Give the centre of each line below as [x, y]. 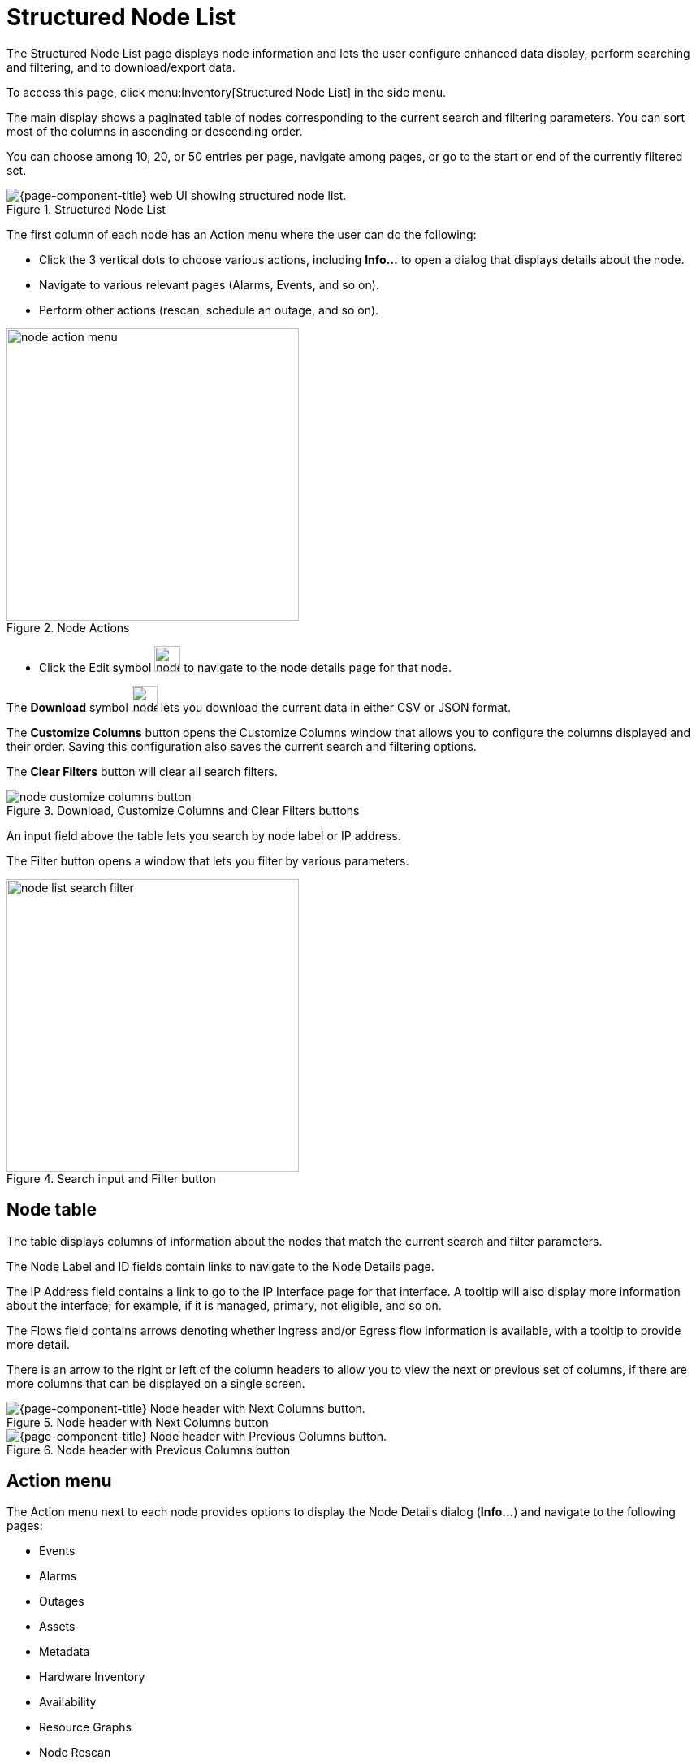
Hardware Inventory [92, 1677]
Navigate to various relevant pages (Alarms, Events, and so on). [209, 284]
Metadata [65, 1652]
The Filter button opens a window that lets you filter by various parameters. [208, 860]
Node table [52, 1210]
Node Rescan [75, 1753]
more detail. [38, 1344]
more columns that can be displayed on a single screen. [156, 1383]
